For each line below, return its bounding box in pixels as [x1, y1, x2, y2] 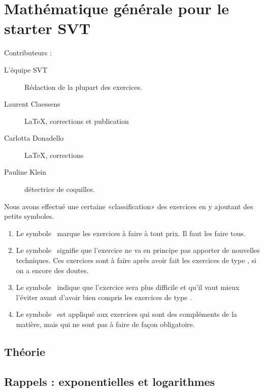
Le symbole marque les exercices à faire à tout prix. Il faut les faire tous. [16, 227, 246, 238]
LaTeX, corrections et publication [24, 115, 129, 126]
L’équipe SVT [4, 64, 48, 75]
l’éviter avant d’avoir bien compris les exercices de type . [16, 291, 192, 302]
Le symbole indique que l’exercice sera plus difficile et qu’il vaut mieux [16, 282, 240, 292]
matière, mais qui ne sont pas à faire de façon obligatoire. [16, 319, 195, 329]
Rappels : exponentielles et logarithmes [4, 373, 215, 389]
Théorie [4, 343, 46, 359]
